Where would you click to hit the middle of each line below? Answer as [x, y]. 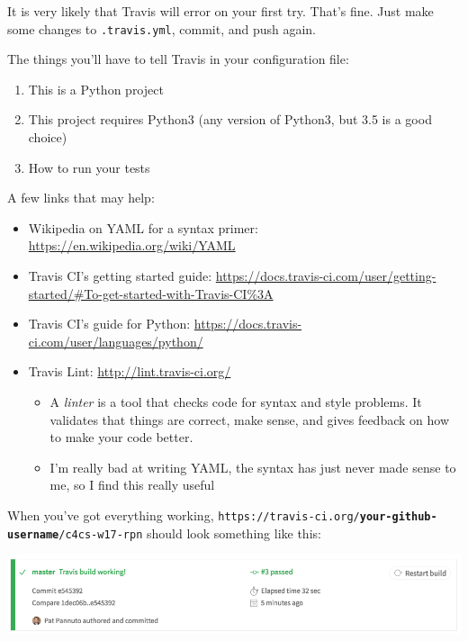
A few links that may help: [81, 198]
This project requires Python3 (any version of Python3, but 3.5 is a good [230, 119]
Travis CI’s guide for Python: [109, 324]
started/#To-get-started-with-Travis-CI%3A [151, 293]
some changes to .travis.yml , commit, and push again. [162, 28]
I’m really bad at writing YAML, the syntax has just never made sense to [253, 467]
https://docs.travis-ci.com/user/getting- [326, 275]
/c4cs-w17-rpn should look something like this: [190, 533]
